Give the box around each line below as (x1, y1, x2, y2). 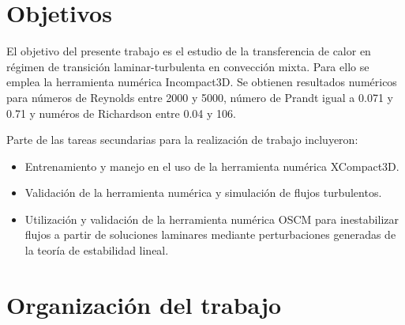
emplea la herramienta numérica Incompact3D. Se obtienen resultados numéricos (6, 74, 397, 90)
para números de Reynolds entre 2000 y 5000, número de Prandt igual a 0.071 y (6, 89, 393, 105)
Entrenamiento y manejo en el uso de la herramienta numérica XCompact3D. (24, 157, 399, 174)
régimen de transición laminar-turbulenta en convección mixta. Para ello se (6, 58, 369, 74)
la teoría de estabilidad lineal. (24, 242, 169, 259)
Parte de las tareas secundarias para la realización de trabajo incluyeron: (6, 131, 358, 148)
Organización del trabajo (6, 288, 282, 320)
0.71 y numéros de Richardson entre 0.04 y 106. (6, 104, 236, 121)
